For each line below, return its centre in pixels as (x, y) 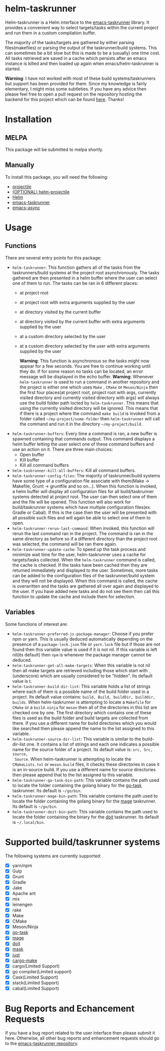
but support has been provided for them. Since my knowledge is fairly (76, 83)
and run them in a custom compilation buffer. (51, 33)
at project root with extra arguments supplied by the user (77, 302)
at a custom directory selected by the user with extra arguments (85, 346)
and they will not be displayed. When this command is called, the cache (85, 581)
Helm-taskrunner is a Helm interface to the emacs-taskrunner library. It (77, 22)
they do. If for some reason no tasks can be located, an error (81, 371)
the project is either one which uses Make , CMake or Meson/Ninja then (89, 387)
